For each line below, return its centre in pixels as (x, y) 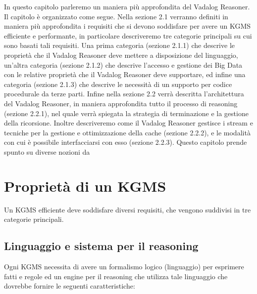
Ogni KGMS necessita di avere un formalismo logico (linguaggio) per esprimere (124, 267)
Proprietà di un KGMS (85, 186)
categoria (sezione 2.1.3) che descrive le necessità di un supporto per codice (118, 84)
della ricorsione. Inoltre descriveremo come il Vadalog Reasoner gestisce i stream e (128, 123)
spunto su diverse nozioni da (47, 151)
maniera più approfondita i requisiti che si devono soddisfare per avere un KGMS (128, 26)
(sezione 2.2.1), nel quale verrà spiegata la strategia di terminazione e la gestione (126, 113)
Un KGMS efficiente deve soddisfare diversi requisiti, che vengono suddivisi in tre (128, 209)
